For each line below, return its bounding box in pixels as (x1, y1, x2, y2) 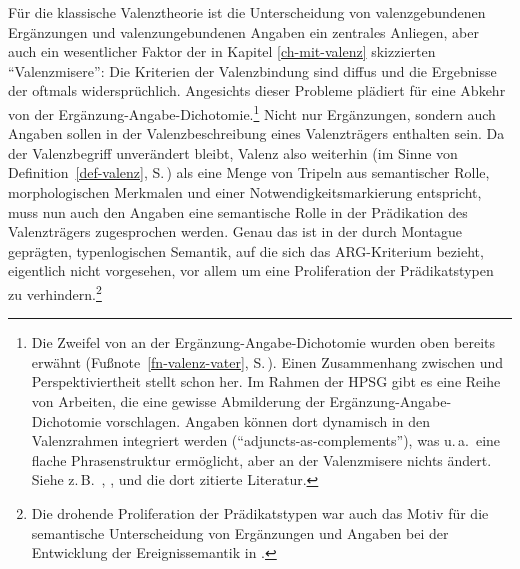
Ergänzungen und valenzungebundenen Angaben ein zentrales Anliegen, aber (8, 21, 479, 42)
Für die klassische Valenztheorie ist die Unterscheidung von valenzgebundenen (8, 2, 486, 22)
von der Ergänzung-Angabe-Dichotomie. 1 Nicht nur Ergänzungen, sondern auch (8, 100, 496, 124)
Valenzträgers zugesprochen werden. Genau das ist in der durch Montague (8, 221, 463, 242)
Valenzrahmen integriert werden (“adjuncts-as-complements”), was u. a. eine (31, 430, 501, 451)
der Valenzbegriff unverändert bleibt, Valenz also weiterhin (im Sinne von (8, 142, 458, 163)
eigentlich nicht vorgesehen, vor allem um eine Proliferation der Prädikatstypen (8, 260, 494, 281)
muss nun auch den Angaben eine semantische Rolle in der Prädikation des (8, 201, 468, 222)
